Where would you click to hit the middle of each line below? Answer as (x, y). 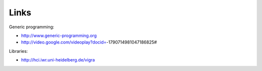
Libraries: (18, 51)
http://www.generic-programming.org (59, 35)
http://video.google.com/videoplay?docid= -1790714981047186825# (89, 42)
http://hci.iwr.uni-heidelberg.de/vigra (58, 60)
